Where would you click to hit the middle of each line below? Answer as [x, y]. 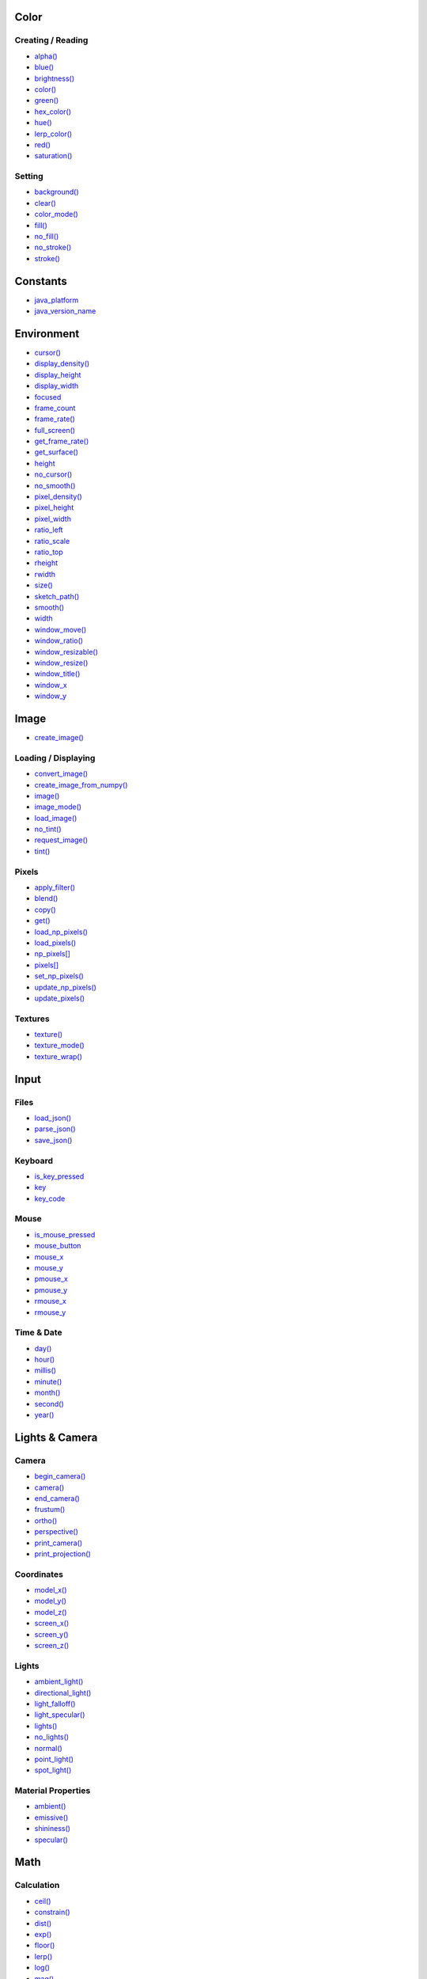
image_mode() [58, 807]
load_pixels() [55, 943]
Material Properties [53, 1791]
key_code [50, 1198]
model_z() [51, 1612]
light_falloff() [55, 1704]
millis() [45, 1370]
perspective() [57, 1532]
